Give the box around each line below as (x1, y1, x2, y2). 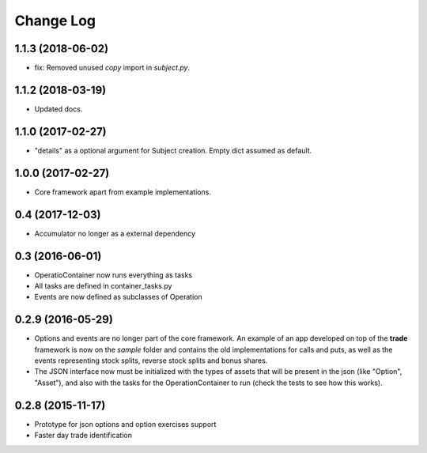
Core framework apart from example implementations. (34, 187, 211, 197)
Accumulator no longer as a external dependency (34, 228, 196, 238)
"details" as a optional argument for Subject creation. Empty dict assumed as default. (34, 145, 312, 155)
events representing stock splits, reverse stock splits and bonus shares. (34, 356, 268, 365)
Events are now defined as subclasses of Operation (34, 293, 202, 302)
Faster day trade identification (34, 431, 132, 440)
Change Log (14, 12, 96, 29)
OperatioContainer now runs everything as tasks (34, 270, 193, 280)
